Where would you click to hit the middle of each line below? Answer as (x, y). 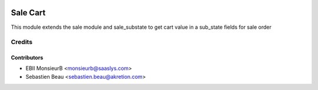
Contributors (27, 58)
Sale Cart (28, 13)
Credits (21, 42)
